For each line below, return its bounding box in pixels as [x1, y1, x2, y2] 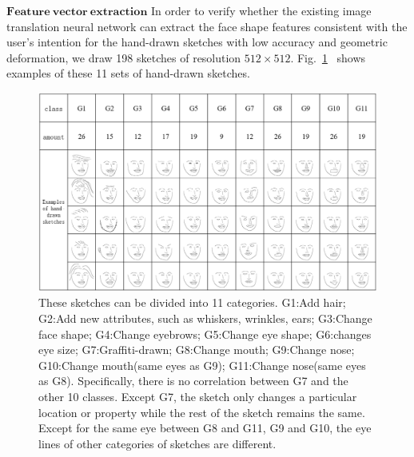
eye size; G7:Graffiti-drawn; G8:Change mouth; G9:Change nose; [38, 341, 355, 358]
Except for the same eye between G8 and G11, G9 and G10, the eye [38, 419, 372, 436]
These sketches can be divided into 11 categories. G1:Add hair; [38, 294, 346, 311]
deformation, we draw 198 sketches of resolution [6, 49, 241, 66]
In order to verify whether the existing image [151, 2, 372, 18]
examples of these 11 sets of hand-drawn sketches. [6, 65, 250, 81]
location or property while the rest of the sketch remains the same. [38, 403, 365, 420]
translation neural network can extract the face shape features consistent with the [6, 18, 408, 34]
